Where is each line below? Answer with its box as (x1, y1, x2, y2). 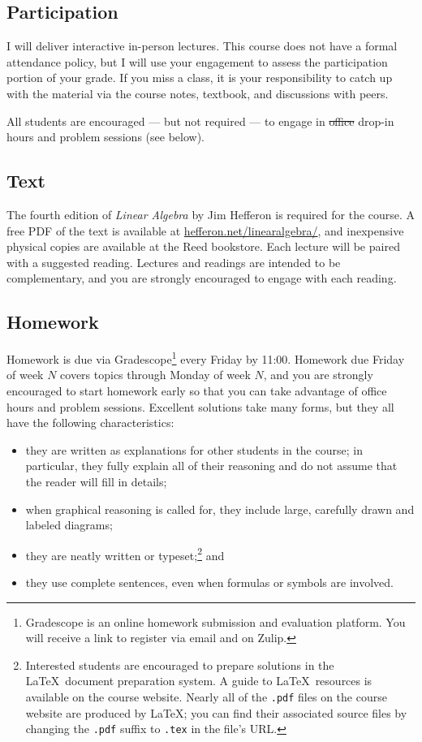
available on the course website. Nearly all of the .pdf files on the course (25, 688, 387, 705)
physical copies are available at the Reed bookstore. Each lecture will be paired (6, 238, 400, 255)
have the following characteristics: (6, 414, 174, 431)
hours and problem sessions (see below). (6, 128, 205, 145)
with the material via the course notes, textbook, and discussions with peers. (6, 84, 389, 101)
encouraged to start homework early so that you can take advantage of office (6, 382, 387, 399)
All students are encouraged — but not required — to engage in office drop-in (6, 112, 394, 129)
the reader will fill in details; (25, 472, 167, 490)
